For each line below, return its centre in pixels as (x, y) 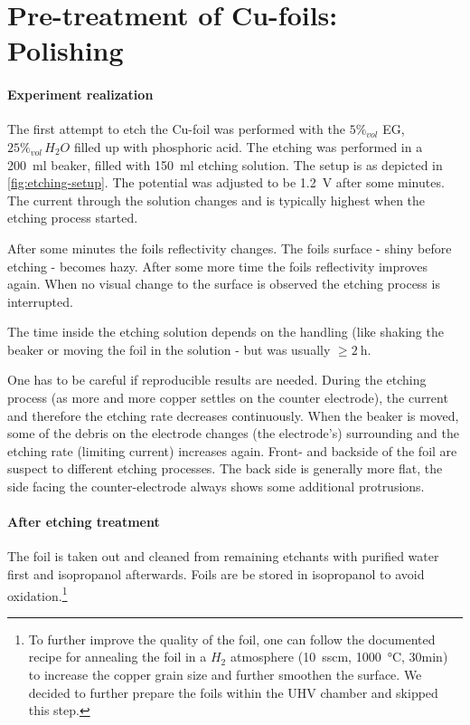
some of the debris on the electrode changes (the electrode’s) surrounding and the (233, 433)
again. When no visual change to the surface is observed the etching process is (224, 284)
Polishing (66, 50)
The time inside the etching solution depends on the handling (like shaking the (226, 332)
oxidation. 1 (38, 594)
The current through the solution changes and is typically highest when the (216, 200)
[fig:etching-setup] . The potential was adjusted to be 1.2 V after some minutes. (226, 182)
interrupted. (40, 301)
